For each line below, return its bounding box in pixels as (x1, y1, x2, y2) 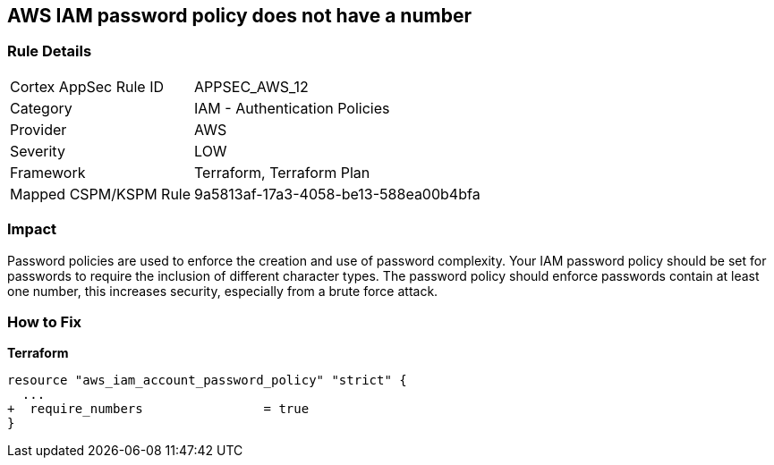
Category (10, 98, 72, 117)
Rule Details (7, 42, 92, 61)
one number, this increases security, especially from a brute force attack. (7, 283, 438, 299)
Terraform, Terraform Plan (194, 163, 370, 182)
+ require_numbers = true (7, 402, 310, 417)
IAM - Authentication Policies (194, 98, 390, 117)
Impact (7, 220, 57, 239)
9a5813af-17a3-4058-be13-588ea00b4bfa (194, 184, 481, 203)
